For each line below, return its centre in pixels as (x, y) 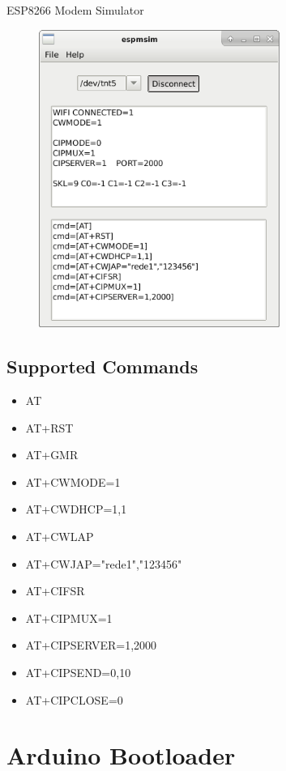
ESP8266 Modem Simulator (75, 10)
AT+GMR (52, 455)
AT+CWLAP (60, 537)
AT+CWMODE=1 (73, 481)
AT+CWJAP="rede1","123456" (104, 563)
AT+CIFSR (55, 591)
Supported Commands (102, 366)
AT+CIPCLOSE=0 (74, 699)
